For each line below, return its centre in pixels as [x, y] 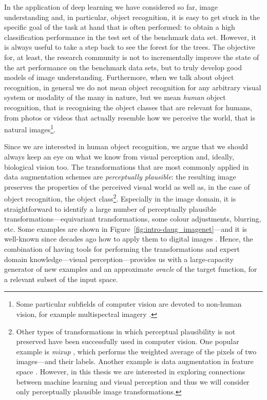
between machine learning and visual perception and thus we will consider [133, 381]
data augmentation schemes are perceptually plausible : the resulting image [120, 177]
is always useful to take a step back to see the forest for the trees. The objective [130, 47]
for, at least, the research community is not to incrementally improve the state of [132, 57]
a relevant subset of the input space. [61, 279]
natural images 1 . [30, 128]
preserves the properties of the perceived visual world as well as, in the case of [127, 186]
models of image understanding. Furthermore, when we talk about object [119, 77]
